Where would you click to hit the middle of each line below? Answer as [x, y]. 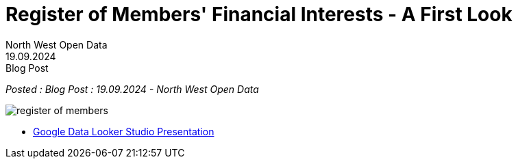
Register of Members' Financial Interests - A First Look [259, 14]
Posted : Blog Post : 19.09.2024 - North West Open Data [132, 89]
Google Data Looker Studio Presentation [124, 131]
